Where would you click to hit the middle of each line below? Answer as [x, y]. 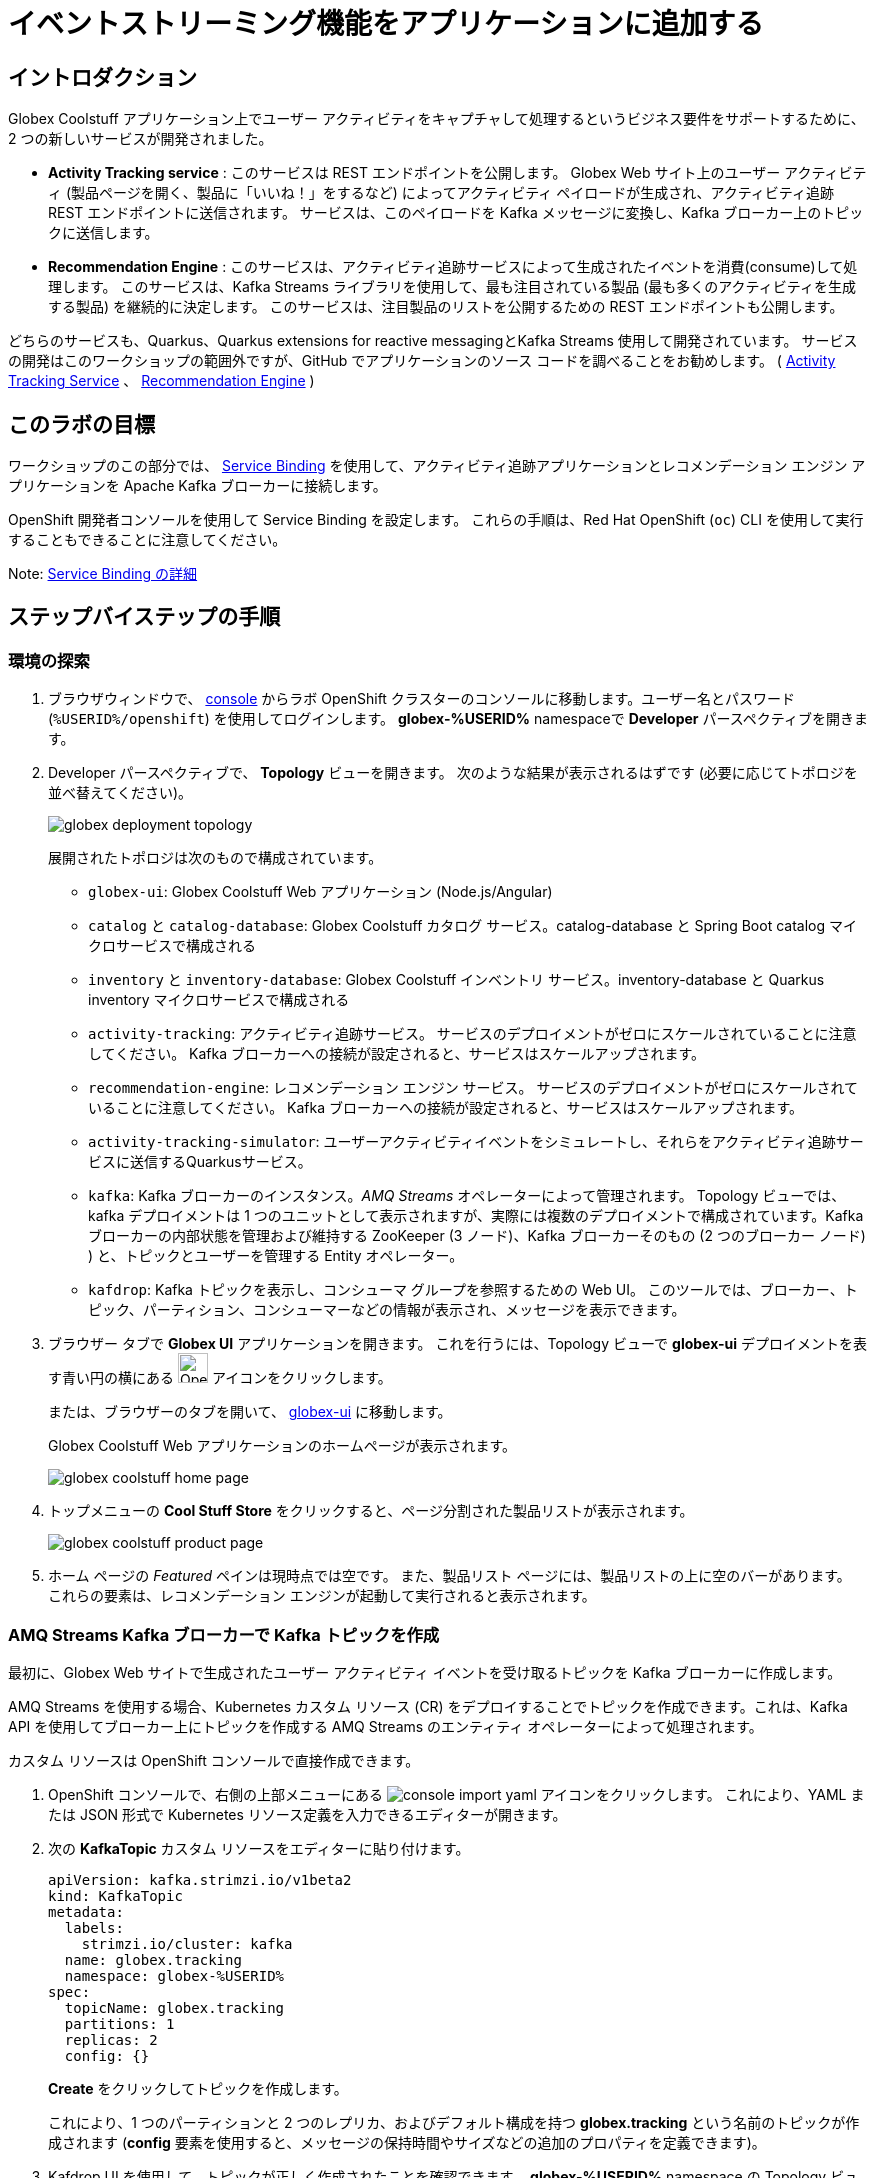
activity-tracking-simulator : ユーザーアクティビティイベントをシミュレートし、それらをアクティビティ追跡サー [476, 1142]
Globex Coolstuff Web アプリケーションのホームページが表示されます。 [282, 1446]
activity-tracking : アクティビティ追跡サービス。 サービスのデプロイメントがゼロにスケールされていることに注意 [472, 1034]
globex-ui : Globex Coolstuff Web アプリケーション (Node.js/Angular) [320, 892]
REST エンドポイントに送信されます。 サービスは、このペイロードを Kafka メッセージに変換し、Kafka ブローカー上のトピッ [456, 213]
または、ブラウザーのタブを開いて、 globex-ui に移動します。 [250, 1412]
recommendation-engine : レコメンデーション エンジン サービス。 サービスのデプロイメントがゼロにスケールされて [473, 1088]
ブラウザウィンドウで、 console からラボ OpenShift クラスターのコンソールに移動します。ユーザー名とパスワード [421, 699]
